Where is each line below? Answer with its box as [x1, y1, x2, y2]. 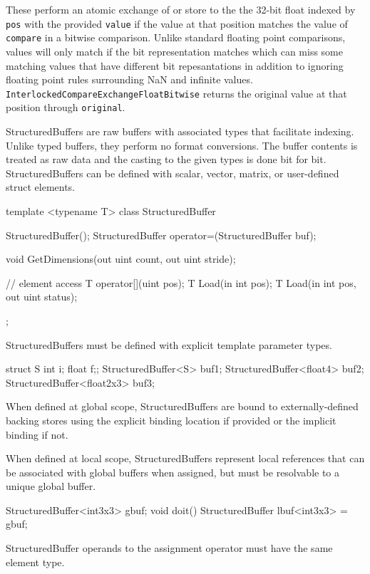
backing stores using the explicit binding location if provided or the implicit [6, 412, 336, 427]
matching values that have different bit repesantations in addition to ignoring [6, 58, 344, 73]
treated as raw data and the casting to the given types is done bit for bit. [6, 152, 327, 167]
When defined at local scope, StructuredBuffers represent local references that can [6, 451, 365, 466]
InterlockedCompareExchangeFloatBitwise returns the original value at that [6, 85, 347, 100]
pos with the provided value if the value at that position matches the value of [6, 16, 348, 31]
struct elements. [6, 179, 76, 194]
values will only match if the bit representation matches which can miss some [6, 43, 343, 58]
